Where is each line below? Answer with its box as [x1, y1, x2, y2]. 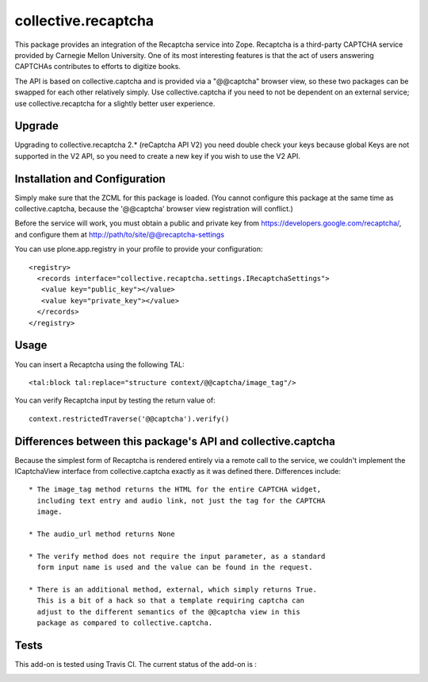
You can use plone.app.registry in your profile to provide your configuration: [14, 245, 263, 254]
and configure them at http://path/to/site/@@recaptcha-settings [14, 229, 225, 239]
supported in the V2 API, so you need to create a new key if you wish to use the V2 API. [14, 151, 301, 160]
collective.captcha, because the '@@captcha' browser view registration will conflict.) [14, 204, 293, 214]
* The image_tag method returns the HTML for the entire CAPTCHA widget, [29, 485, 322, 494]
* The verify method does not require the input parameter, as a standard [29, 552, 326, 561]
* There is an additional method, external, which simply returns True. [29, 584, 317, 594]
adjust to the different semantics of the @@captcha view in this [36, 607, 300, 616]
